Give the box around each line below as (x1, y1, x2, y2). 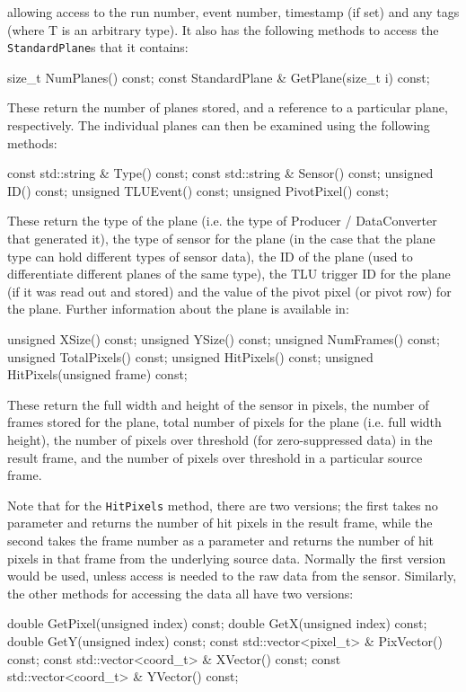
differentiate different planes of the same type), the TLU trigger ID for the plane (7, 264, 451, 283)
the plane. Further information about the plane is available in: (7, 299, 349, 318)
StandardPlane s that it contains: (7, 38, 189, 57)
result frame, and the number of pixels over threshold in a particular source (7, 448, 423, 466)
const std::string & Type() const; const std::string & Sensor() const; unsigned (7, 164, 434, 182)
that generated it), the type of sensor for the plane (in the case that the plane (7, 229, 435, 247)
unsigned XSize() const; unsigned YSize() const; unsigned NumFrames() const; (7, 329, 440, 348)
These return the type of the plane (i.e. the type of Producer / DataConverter (7, 211, 437, 230)
